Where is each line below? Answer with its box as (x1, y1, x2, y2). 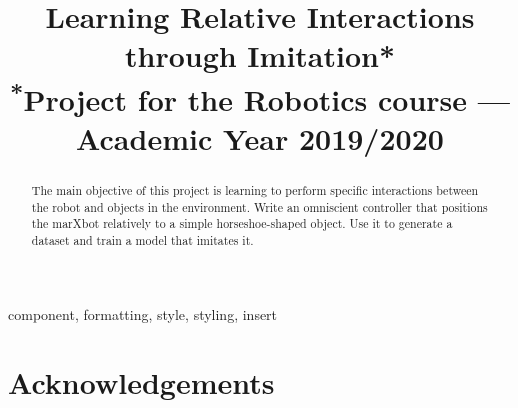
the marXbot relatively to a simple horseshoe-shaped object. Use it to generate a (31, 215, 453, 232)
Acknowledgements (8, 362, 275, 403)
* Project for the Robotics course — (10, 74, 510, 119)
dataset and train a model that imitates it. (31, 232, 254, 249)
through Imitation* (124, 35, 396, 76)
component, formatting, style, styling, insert (8, 303, 278, 324)
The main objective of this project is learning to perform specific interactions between (31, 182, 479, 199)
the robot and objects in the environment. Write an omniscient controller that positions (31, 198, 488, 215)
